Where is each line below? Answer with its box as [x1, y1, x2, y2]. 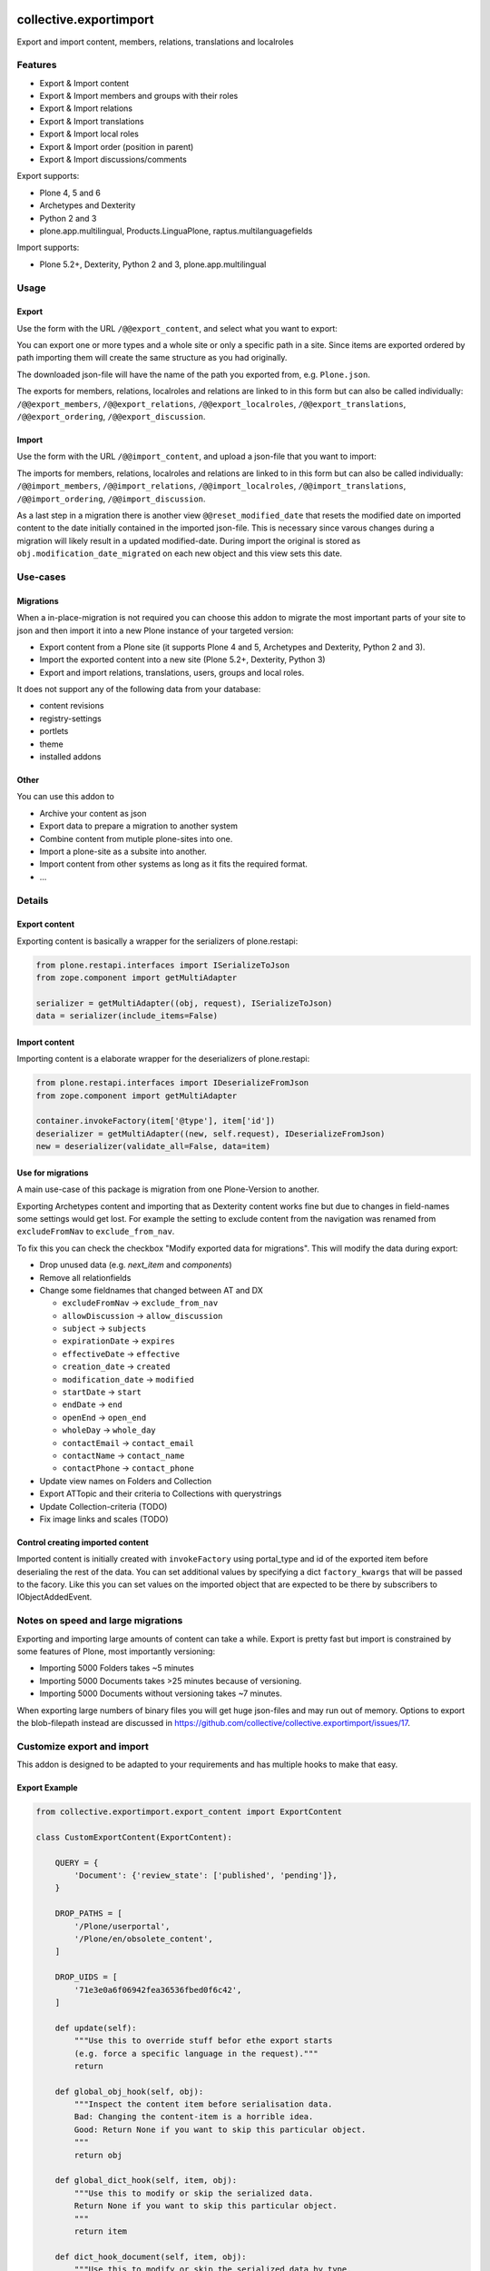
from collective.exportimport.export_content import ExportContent [35, 1807, 343, 1817]
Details [16, 894, 49, 907]
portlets [39, 726, 69, 737]
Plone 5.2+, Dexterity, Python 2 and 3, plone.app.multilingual [39, 259, 267, 270]
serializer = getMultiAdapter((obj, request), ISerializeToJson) [35, 997, 333, 1008]
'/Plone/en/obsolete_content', [73, 1934, 213, 1944]
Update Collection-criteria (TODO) [39, 1501, 168, 1512]
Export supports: [16, 171, 80, 182]
